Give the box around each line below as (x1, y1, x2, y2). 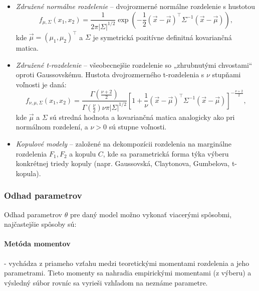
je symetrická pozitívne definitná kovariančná (93, 32, 232, 42)
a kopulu (69, 148, 96, 159)
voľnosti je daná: (16, 79, 67, 89)
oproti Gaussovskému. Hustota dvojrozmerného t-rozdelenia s (16, 69, 204, 80)
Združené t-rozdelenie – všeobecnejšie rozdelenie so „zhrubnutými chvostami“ (16, 59, 252, 70)
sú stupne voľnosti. (109, 121, 167, 132)
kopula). (16, 168, 41, 178)
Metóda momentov (4, 238, 71, 249)
